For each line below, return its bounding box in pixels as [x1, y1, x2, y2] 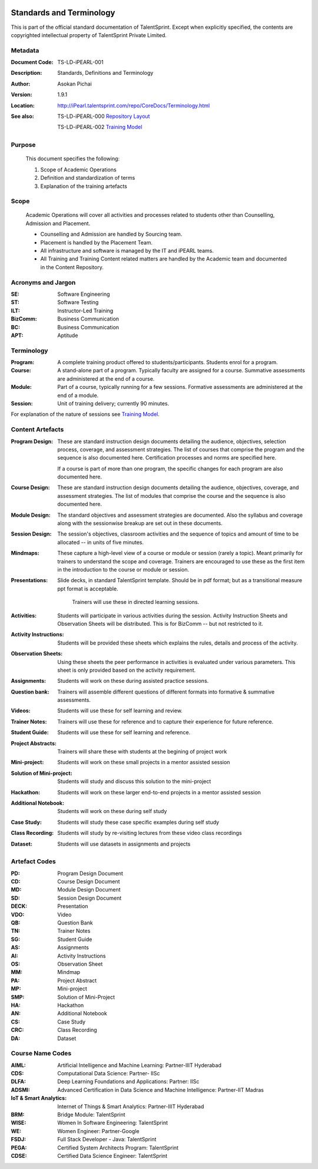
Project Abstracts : [11, 739, 57, 747]
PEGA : [11, 1144, 27, 1151]
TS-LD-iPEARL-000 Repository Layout [57, 113, 150, 120]
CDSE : [11, 1152, 27, 1159]
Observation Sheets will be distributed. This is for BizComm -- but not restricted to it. [57, 620, 263, 627]
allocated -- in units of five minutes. [57, 539, 144, 546]
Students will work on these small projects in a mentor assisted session [57, 759, 230, 766]
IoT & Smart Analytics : [11, 1095, 67, 1102]
